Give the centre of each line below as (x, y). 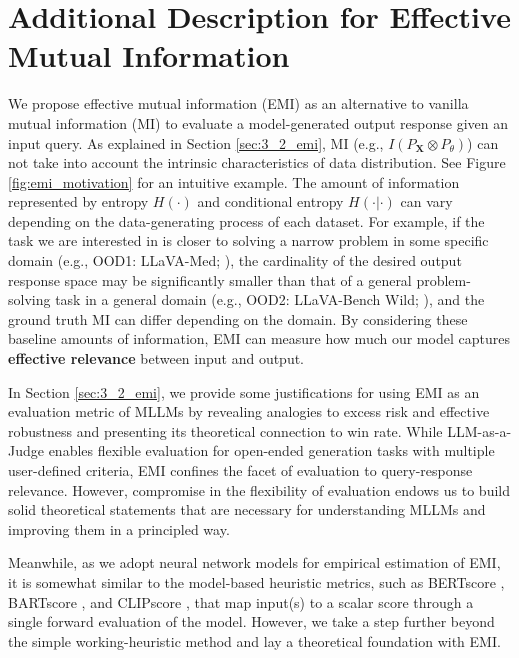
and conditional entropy (270, 201)
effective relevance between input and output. (156, 358)
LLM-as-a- (479, 430)
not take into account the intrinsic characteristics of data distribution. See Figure (257, 162)
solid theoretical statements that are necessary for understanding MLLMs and (247, 509)
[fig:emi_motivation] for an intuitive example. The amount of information (234, 181)
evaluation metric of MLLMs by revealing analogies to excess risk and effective (249, 411)
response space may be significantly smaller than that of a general (210, 279)
